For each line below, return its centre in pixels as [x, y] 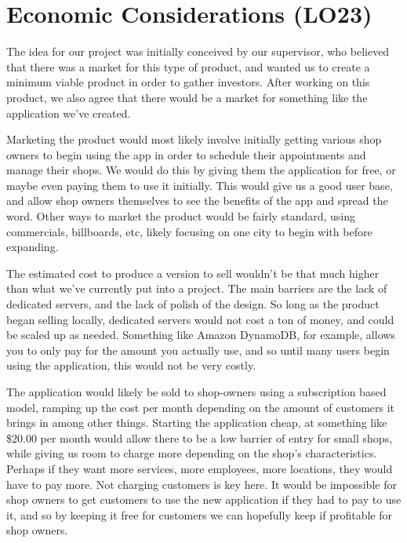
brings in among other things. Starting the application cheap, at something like [197, 423]
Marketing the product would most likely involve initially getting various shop [194, 139]
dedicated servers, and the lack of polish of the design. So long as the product [193, 304]
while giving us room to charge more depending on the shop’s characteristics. [192, 453]
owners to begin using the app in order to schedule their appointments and [186, 154]
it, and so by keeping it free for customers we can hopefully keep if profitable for [199, 514]
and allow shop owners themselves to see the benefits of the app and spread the [197, 200]
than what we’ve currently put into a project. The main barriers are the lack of [197, 288]
